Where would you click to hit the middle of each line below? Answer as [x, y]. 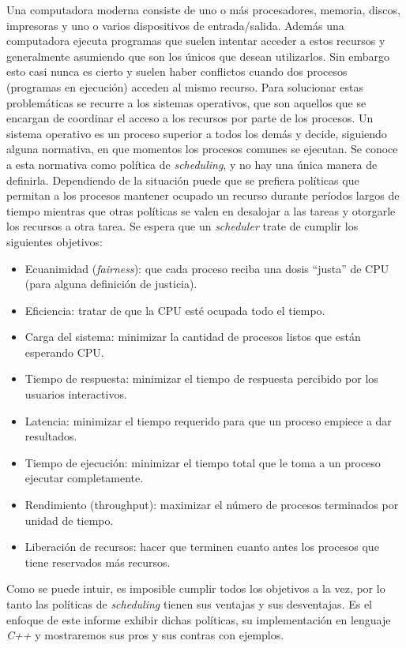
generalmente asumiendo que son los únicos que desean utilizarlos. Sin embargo [198, 56]
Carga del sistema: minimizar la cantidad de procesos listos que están [193, 337]
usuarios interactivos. [76, 394]
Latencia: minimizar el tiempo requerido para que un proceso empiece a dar [208, 420]
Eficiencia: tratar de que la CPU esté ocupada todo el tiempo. [175, 310]
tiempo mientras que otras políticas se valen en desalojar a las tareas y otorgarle [201, 210]
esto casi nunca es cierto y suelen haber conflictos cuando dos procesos [177, 71]
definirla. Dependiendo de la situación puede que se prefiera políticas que [183, 180]
